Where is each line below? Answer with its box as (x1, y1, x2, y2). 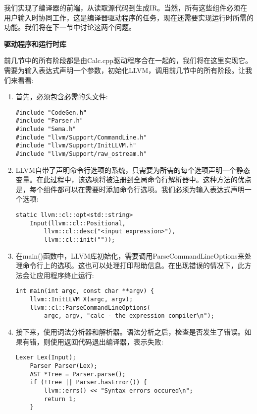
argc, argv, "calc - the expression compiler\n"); (44, 312, 214, 320)
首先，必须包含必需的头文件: (15, 91, 108, 102)
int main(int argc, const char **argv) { (15, 287, 154, 295)
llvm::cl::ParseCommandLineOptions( (30, 304, 151, 311)
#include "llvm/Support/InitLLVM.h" (15, 142, 137, 149)
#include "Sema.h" (15, 126, 76, 133)
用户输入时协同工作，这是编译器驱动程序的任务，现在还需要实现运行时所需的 (4, 12, 254, 22)
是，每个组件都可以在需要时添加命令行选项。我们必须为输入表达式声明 (15, 184, 245, 194)
